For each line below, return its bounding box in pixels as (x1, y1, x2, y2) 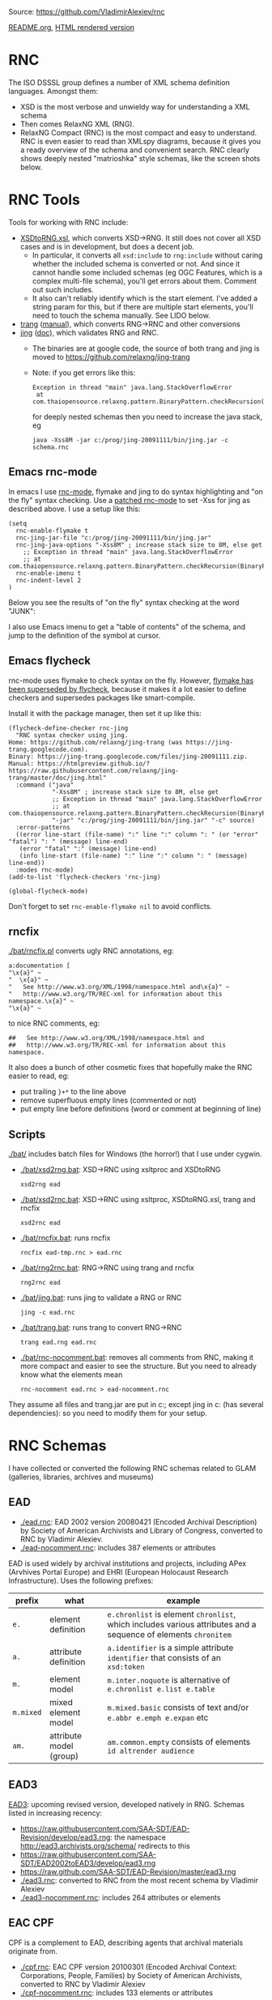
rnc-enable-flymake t (15, 527, 89, 535)
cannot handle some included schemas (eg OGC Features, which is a (32, 267, 263, 277)
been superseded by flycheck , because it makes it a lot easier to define (8, 684, 247, 693)
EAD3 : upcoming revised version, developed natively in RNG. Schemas (8, 1799, 245, 1809)
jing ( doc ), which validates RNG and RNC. (19, 327, 159, 337)
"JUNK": (8, 606, 36, 616)
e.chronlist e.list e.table (107, 1684, 215, 1694)
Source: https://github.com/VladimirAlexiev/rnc (8, 7, 165, 16)
